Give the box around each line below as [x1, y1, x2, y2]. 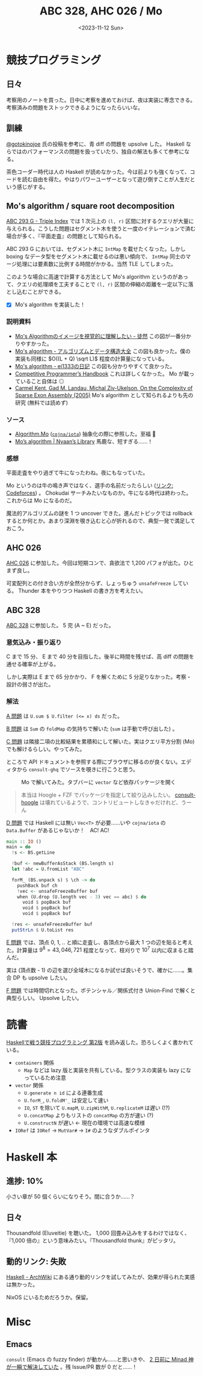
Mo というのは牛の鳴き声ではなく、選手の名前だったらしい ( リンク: [6, 482, 174, 489]
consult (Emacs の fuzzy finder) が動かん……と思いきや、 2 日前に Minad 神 [6, 1356, 194, 1363]
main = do [6, 844, 31, 850]
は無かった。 [6, 1281, 38, 1288]
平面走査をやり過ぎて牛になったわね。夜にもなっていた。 [6, 469, 148, 477]
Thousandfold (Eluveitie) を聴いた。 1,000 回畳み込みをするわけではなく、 [6, 1229, 191, 1237]
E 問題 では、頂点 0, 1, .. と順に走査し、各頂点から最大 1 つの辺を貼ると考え [6, 939, 193, 946]
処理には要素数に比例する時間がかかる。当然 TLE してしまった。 [16, 261, 176, 268]
